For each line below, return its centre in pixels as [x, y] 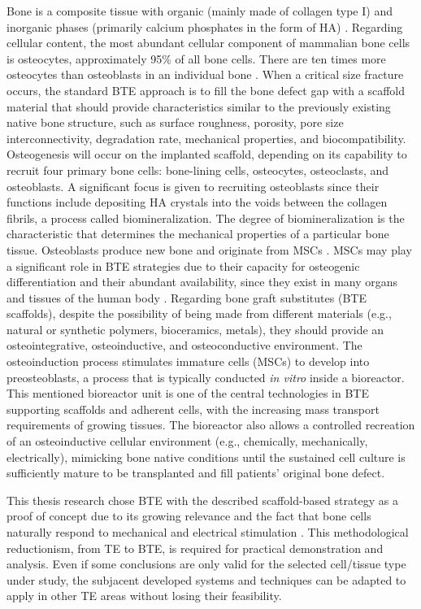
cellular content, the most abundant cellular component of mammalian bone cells [208, 43]
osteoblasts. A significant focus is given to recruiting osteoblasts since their [193, 186]
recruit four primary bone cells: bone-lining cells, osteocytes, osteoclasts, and [198, 170]
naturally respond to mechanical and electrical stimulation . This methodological [208, 532]
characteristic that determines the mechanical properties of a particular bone [198, 234]
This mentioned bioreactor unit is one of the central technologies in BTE [188, 393]
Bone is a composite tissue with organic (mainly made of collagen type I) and [200, 11]
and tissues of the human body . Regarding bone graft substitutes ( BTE [187, 297]
